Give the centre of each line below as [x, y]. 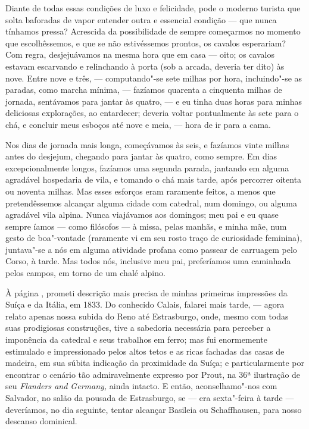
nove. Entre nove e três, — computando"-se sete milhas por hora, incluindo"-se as [154, 78]
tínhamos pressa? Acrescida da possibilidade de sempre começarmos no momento [153, 31]
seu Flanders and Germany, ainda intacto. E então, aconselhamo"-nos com [141, 386]
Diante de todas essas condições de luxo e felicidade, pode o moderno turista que [153, 8]
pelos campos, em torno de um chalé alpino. [85, 273]
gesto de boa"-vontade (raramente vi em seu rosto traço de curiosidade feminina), [154, 238]
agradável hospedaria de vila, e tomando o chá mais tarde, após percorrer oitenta [154, 179]
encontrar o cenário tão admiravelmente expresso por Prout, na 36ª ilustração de [153, 374]
